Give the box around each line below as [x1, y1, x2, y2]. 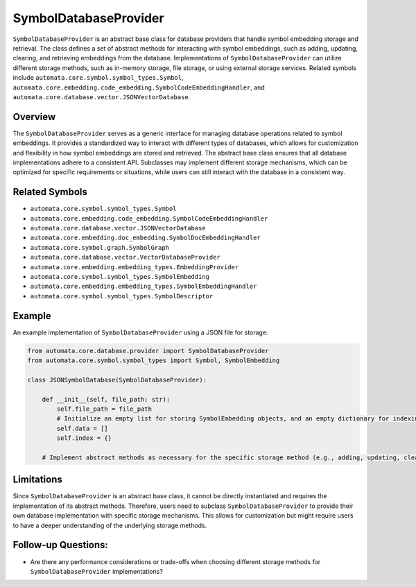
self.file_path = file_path [56, 405, 153, 413]
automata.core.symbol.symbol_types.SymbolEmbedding [30, 273, 210, 280]
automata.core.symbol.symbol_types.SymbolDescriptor [30, 292, 214, 300]
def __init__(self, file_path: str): [42, 395, 171, 403]
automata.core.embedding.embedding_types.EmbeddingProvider [30, 263, 239, 271]
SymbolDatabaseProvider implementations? [30, 567, 163, 575]
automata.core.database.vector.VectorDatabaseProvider [30, 253, 221, 262]
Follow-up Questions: [12, 539, 109, 551]
